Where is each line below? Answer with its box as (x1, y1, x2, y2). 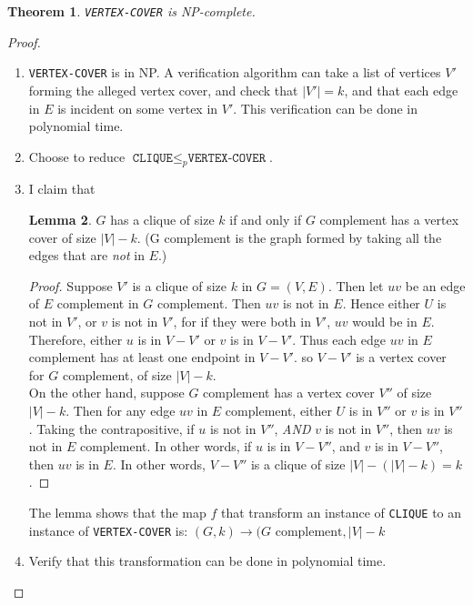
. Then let (327, 276, 384, 295)
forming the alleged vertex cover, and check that (28, 80, 298, 99)
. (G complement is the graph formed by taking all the (136, 227, 442, 247)
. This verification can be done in (233, 98, 418, 117)
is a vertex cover (356, 348, 447, 367)
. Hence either (342, 294, 420, 313)
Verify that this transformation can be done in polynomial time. (28, 551, 387, 570)
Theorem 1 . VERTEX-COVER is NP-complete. (7, 2, 256, 20)
